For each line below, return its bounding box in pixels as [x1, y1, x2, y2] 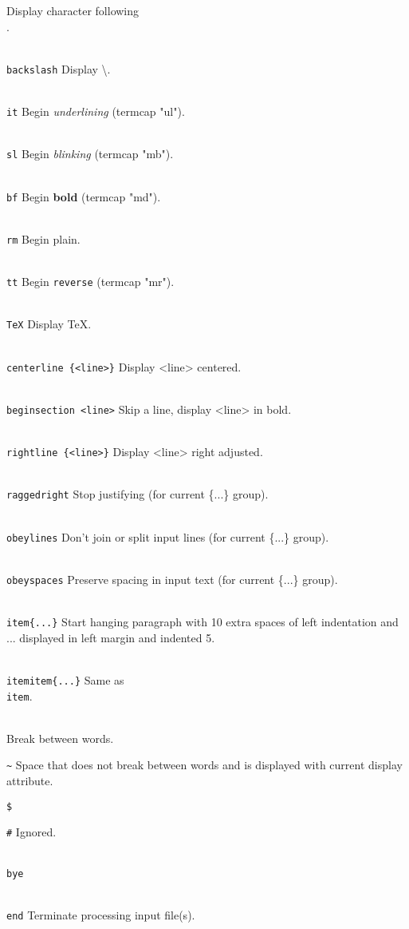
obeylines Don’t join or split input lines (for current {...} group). [6, 528, 329, 545]
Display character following [6, 2, 140, 18]
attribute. [6, 772, 53, 789]
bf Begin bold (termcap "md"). [6, 188, 161, 204]
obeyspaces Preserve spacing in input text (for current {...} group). [6, 570, 338, 587]
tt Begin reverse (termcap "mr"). [6, 273, 175, 290]
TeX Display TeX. [6, 316, 92, 332]
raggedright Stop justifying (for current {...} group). [6, 486, 269, 502]
